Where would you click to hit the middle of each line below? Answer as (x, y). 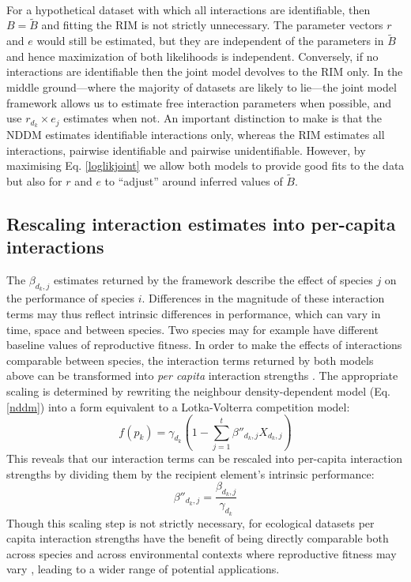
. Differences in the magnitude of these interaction (263, 298)
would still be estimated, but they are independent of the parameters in (210, 41)
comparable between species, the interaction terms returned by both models (190, 360)
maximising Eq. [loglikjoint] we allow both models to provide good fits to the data (205, 165)
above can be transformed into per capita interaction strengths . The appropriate (202, 375)
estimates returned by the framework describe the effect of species (213, 280)
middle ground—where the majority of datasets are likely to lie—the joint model (202, 87)
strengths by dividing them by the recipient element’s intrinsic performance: (190, 473)
